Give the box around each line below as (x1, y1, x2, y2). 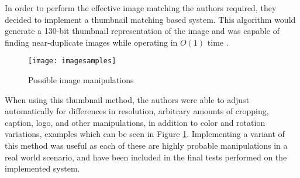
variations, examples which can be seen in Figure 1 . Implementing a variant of (5, 128, 285, 140)
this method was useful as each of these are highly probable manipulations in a (5, 139, 288, 151)
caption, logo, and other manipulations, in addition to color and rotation (5, 116, 265, 128)
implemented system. (5, 162, 80, 174)
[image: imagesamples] (28, 57, 116, 66)
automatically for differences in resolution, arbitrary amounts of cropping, (5, 105, 269, 117)
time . (207, 36, 229, 48)
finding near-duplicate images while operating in (5, 36, 178, 48)
